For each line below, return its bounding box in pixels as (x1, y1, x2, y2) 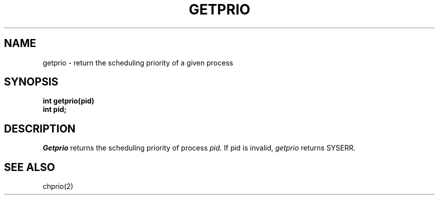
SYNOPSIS (4, 75, 59, 88)
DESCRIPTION (4, 122, 76, 135)
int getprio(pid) (43, 96, 95, 105)
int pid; (43, 105, 67, 114)
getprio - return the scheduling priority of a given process (43, 58, 234, 67)
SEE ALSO (4, 160, 55, 173)
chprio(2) (43, 182, 74, 191)
